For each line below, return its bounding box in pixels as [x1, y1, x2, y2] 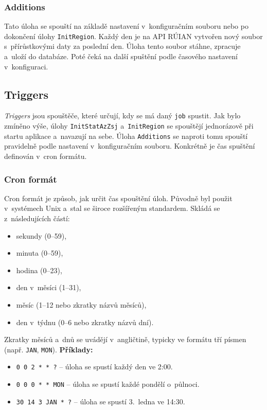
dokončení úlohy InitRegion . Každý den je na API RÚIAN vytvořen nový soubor [4, 30, 263, 41]
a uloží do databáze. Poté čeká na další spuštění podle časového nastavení [4, 51, 238, 62]
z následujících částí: [4, 213, 70, 224]
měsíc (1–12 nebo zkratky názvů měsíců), [16, 299, 147, 310]
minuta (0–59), [16, 247, 63, 258]
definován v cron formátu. [4, 151, 87, 162]
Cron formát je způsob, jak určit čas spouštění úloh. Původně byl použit [4, 192, 233, 203]
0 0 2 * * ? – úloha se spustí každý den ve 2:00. [16, 361, 173, 372]
